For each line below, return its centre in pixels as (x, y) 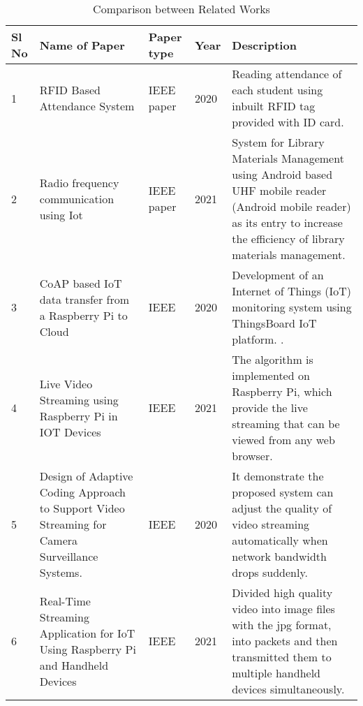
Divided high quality (282, 593)
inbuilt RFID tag (274, 106)
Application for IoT (87, 633)
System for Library (278, 142)
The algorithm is (273, 359)
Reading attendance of (287, 74)
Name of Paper (82, 45)
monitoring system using (292, 307)
